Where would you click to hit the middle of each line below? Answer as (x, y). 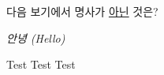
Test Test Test (41, 64)
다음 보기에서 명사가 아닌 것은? (82, 11)
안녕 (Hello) (36, 37)
